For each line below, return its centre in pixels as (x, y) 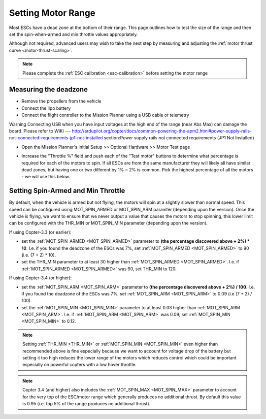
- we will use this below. (46, 177)
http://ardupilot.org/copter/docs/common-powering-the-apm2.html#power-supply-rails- (162, 131)
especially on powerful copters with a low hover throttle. (80, 365)
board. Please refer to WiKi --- (40, 131)
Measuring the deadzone (49, 89)
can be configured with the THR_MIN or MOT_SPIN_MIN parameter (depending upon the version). (108, 223)
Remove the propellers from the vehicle (62, 101)
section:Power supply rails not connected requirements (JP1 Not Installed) (179, 138)
